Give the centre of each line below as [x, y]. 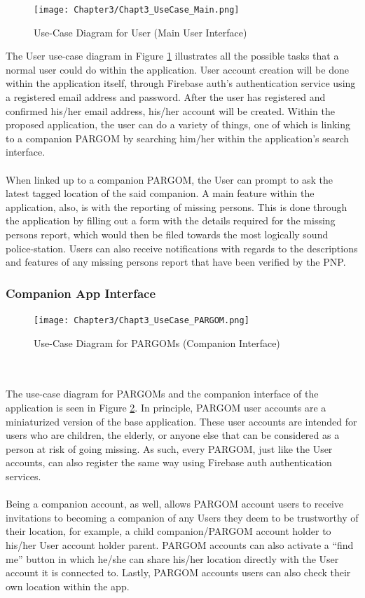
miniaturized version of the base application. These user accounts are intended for [181, 421]
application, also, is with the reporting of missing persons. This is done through [177, 206]
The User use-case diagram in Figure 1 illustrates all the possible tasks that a [172, 56]
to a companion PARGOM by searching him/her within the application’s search [178, 138]
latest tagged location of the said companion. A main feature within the [160, 193]
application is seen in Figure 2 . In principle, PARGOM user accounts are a [166, 407]
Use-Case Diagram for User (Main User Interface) [140, 32]
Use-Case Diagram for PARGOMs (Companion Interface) [157, 342]
